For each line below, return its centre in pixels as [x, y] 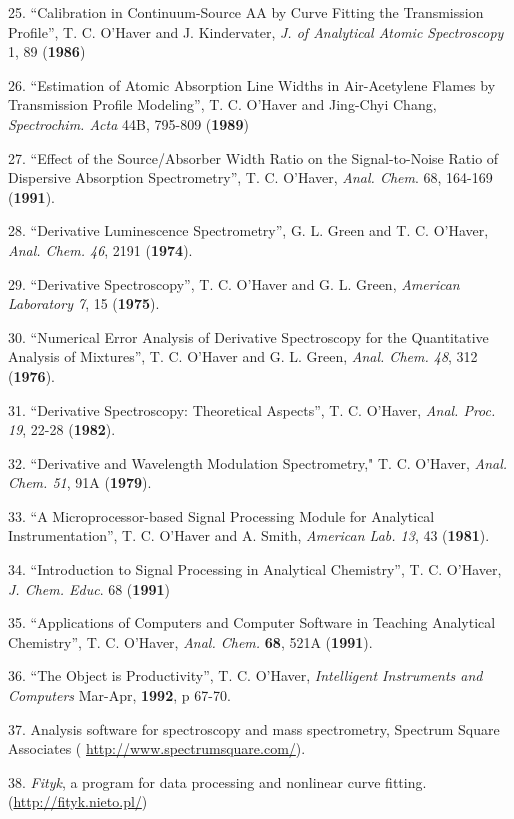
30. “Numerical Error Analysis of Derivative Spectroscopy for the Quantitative [248, 336]
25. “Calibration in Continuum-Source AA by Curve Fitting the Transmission [246, 12]
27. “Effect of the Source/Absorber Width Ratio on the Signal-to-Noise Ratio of [253, 157]
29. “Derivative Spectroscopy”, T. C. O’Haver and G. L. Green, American [234, 283]
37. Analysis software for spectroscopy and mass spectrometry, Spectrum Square [254, 728]
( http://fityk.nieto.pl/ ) [78, 801]
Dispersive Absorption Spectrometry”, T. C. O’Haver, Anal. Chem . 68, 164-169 [250, 177]
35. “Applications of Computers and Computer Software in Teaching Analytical [252, 622]
